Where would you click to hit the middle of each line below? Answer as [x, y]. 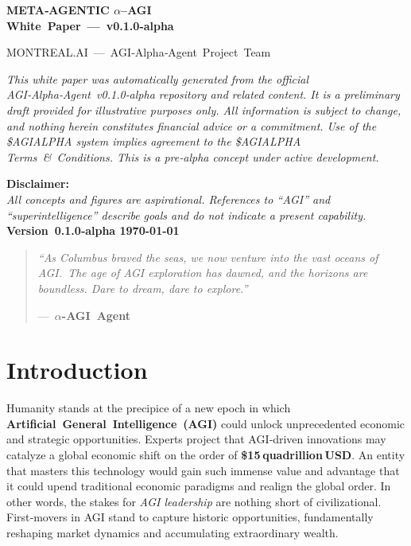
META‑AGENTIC [58, 10]
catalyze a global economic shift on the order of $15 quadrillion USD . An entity [206, 454]
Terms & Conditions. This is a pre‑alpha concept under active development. [193, 156]
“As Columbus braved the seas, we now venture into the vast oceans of [208, 257]
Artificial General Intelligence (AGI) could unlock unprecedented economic [206, 423]
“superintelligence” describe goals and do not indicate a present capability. [186, 214]
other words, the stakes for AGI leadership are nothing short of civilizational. [194, 501]
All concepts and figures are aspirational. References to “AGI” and [169, 199]
